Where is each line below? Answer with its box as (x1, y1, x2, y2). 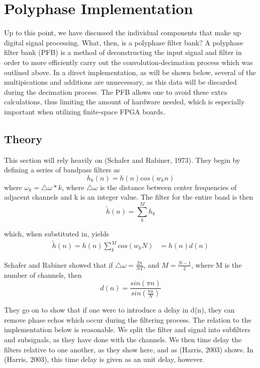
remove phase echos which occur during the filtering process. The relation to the (4, 314, 251, 325)
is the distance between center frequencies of (100, 181, 237, 192)
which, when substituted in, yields (4, 228, 109, 239)
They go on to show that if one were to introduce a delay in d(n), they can (4, 304, 235, 315)
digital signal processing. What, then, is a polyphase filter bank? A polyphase (4, 37, 243, 47)
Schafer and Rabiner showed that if (4, 259, 113, 270)
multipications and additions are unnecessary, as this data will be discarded (4, 77, 237, 87)
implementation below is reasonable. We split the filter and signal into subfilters (4, 324, 250, 335)
